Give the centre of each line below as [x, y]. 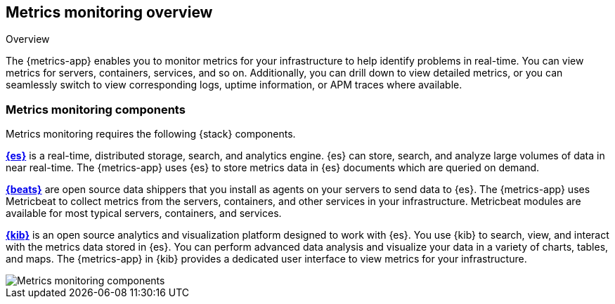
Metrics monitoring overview [109, 12]
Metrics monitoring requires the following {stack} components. [151, 134]
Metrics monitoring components [96, 109]
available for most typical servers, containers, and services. [144, 213]
